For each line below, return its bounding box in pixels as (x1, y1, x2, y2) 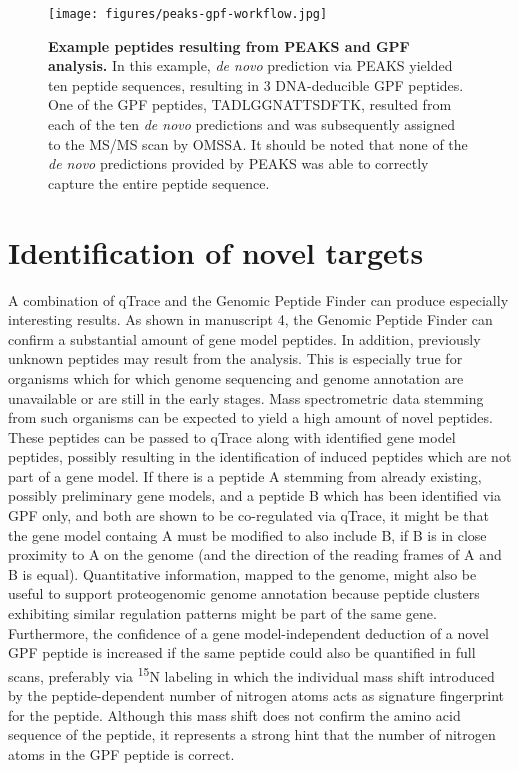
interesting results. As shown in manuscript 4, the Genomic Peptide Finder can (8, 309, 493, 330)
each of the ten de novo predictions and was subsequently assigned (48, 114, 456, 135)
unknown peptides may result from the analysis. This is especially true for (8, 348, 463, 369)
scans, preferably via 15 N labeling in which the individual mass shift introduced (8, 662, 495, 686)
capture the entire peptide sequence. (48, 172, 270, 193)
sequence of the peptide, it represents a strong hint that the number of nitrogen (8, 724, 496, 745)
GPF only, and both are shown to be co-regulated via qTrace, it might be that (8, 505, 489, 526)
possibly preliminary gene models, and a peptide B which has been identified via (8, 485, 501, 506)
